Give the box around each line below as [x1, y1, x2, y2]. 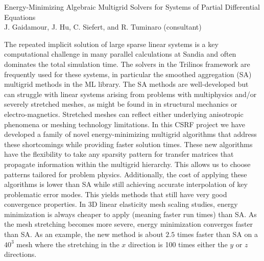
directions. [4, 249, 37, 259]
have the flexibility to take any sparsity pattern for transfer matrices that [4, 149, 234, 159]
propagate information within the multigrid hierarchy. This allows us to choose [4, 158, 251, 169]
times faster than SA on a [177, 229, 258, 240]
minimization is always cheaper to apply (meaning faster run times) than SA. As [4, 208, 257, 219]
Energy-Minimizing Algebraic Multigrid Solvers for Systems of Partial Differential [4, 2, 260, 12]
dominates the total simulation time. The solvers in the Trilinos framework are [4, 58, 250, 69]
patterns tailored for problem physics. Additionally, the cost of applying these [4, 169, 247, 179]
